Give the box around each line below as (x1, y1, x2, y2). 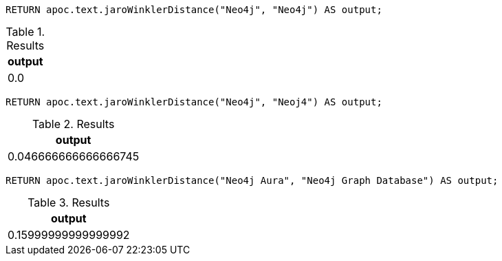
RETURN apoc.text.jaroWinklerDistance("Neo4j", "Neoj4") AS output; (6, 96, 382, 107)
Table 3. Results (28, 196, 110, 209)
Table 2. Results (32, 117, 115, 131)
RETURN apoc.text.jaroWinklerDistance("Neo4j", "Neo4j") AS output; (6, 4, 382, 15)
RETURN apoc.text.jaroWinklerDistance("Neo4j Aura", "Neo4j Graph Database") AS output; (6, 175, 499, 186)
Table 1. (6, 25, 45, 39)
